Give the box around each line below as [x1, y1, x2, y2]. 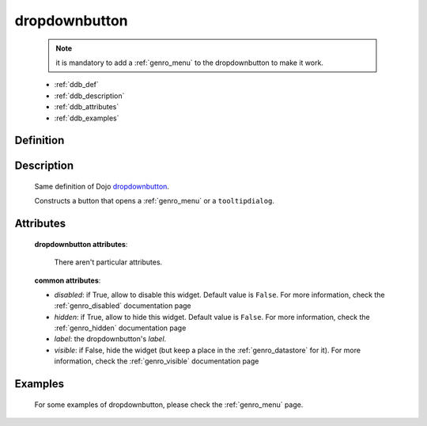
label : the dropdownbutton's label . [54, 334, 167, 344]
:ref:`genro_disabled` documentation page [54, 301, 191, 310]
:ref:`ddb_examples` [54, 113, 119, 123]
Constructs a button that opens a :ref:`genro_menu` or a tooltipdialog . [34, 196, 274, 206]
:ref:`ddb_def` [54, 80, 99, 89]
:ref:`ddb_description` [54, 91, 125, 101]
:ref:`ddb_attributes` [54, 102, 119, 112]
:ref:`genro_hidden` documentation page [54, 323, 187, 333]
